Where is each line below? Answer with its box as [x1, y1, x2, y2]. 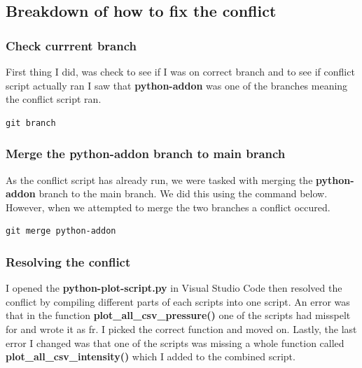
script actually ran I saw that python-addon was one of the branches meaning [6, 78, 348, 92]
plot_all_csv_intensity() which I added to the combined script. [6, 349, 295, 364]
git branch [6, 118, 56, 128]
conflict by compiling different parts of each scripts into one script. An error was [6, 294, 350, 309]
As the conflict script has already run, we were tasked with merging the [6, 172, 313, 187]
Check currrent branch [6, 36, 137, 54]
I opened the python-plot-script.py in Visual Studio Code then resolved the [6, 281, 342, 295]
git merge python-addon [6, 226, 116, 236]
